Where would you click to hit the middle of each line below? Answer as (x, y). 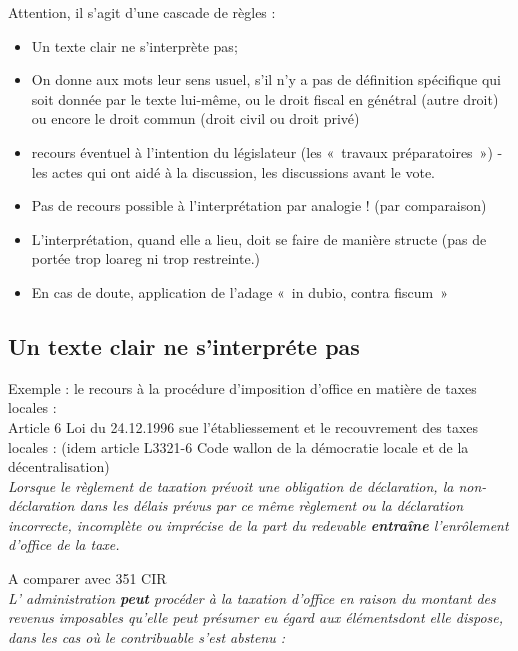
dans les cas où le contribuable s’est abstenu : (147, 636)
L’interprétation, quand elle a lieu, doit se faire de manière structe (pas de (259, 238)
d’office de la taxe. (64, 544)
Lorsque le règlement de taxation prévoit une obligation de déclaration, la (231, 485)
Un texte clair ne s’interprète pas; (134, 45)
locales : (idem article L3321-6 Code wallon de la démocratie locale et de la (238, 446)
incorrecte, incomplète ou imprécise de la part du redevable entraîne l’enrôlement (258, 524)
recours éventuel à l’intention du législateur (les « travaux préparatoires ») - (267, 151)
